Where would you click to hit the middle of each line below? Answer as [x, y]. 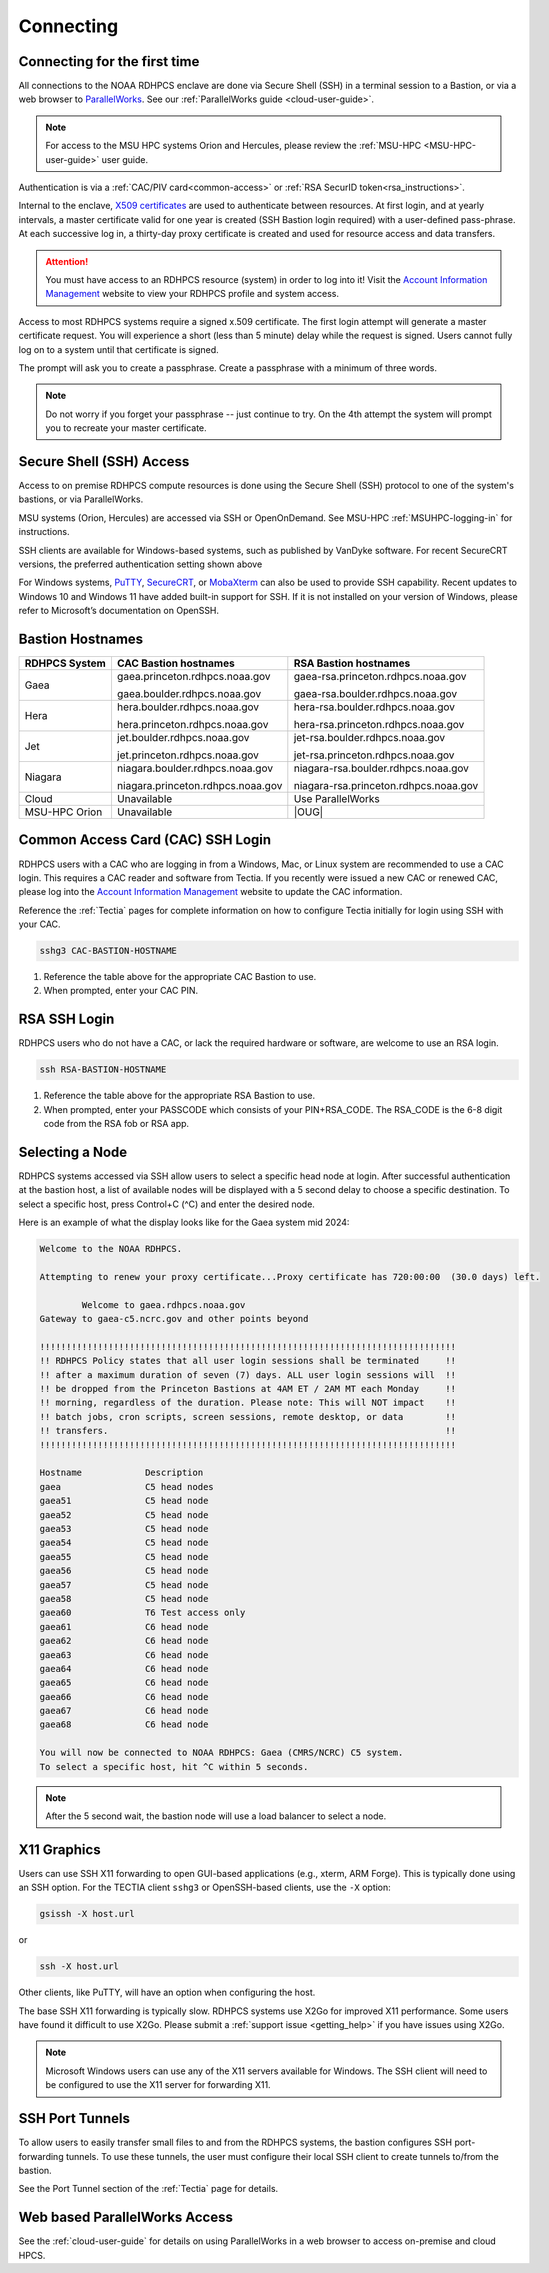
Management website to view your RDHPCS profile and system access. [192, 294]
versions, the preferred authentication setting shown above [140, 564]
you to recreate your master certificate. [126, 428]
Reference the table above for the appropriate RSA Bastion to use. [179, 1096]
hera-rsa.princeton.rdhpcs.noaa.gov [379, 725]
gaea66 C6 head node [124, 1696]
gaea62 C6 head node [124, 1641]
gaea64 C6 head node [124, 1668]
